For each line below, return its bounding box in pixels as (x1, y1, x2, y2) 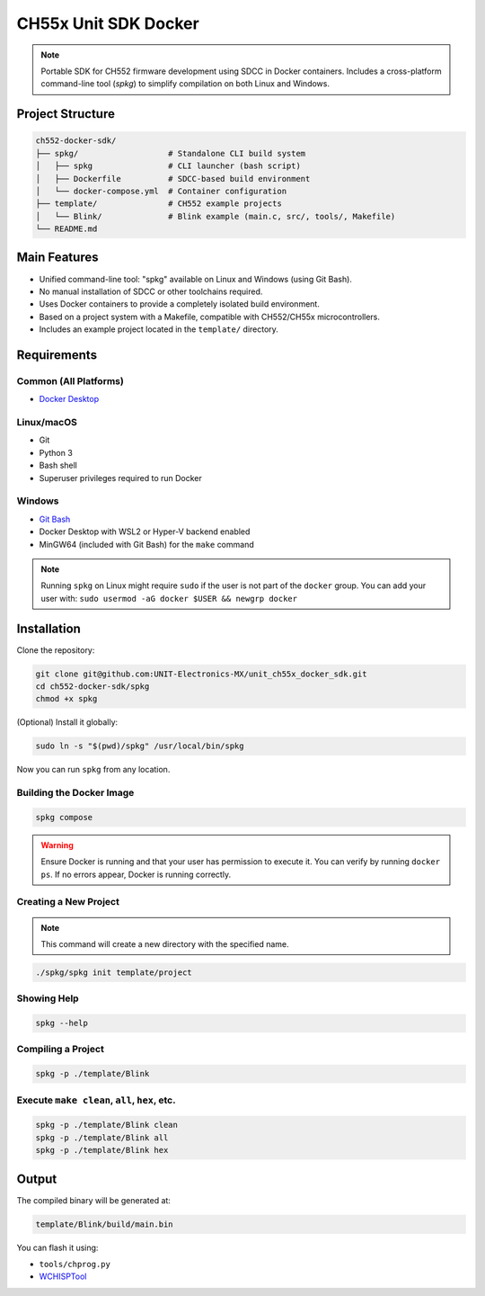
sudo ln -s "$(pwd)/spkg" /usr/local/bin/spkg (35, 741, 244, 751)
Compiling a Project (16, 1043, 105, 1056)
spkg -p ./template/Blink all (35, 1132, 169, 1142)
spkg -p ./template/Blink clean (35, 1120, 179, 1131)
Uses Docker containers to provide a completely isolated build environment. (39, 299, 321, 309)
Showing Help (16, 992, 80, 1005)
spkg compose (35, 812, 93, 822)
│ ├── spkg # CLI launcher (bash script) (35, 161, 301, 171)
